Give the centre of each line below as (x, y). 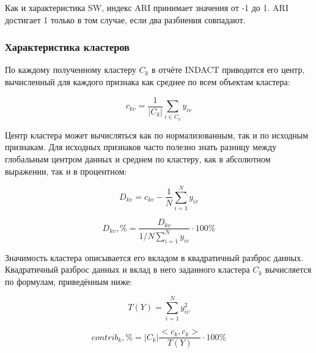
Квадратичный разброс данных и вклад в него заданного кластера (127, 269)
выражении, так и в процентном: (66, 171)
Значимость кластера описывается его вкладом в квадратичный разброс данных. (154, 257)
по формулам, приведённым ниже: (69, 281)
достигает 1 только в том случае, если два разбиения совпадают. (125, 19)
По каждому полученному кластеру (71, 70)
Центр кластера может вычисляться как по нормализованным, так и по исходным (157, 135)
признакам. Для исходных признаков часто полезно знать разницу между (141, 147)
